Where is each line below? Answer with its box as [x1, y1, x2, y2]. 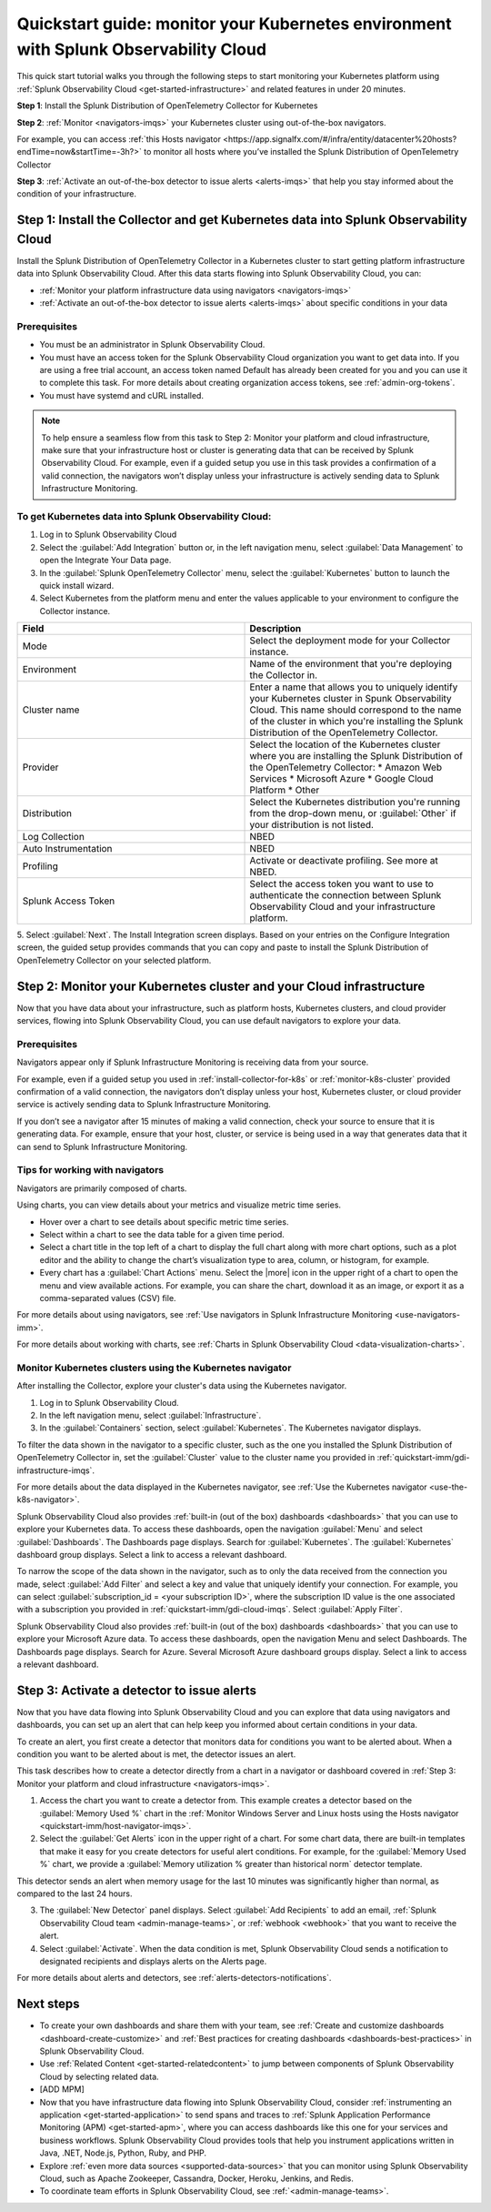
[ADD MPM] [39, 2084, 85, 2095]
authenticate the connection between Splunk [249, 889, 442, 902]
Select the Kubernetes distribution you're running [249, 796, 461, 809]
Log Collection [22, 831, 85, 843]
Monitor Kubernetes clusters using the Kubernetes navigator [16, 1361, 292, 1374]
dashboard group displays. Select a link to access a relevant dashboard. [16, 1549, 287, 1560]
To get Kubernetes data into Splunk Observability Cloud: [16, 510, 272, 522]
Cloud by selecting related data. [39, 2071, 159, 2082]
